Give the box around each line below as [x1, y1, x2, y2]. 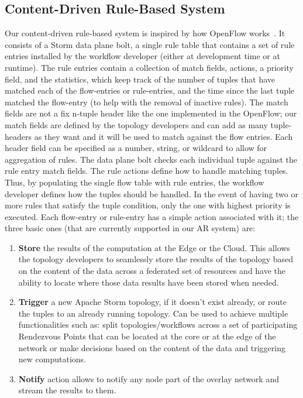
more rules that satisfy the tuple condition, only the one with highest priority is [5, 199, 291, 211]
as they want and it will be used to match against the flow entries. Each [34, 130, 293, 142]
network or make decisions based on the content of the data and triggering [18, 341, 285, 354]
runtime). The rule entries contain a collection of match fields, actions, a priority [5, 61, 294, 73]
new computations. [18, 353, 86, 365]
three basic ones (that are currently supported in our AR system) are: [5, 222, 256, 234]
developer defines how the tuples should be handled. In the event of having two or [5, 187, 298, 200]
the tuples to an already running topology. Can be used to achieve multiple [18, 307, 288, 319]
